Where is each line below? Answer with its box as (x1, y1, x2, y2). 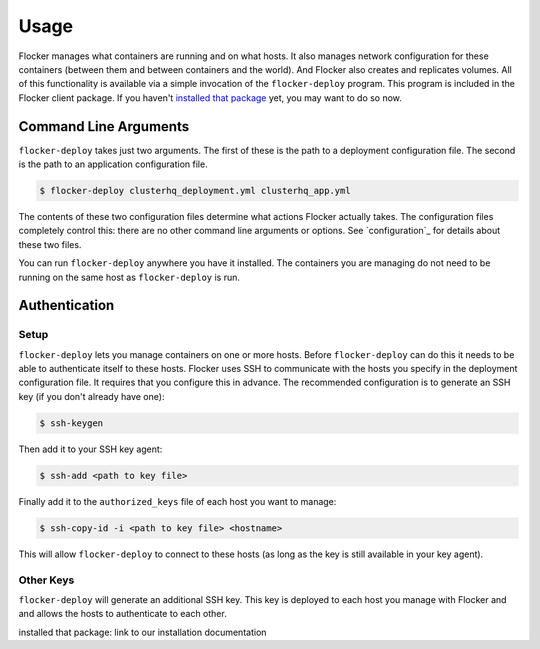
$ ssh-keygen (39, 417, 104, 429)
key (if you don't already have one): (18, 390, 165, 402)
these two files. (18, 238, 82, 250)
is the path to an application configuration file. (18, 158, 209, 170)
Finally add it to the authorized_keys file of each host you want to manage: (18, 495, 337, 507)
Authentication (18, 297, 115, 314)
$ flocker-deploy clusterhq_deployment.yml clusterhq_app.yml (39, 185, 351, 196)
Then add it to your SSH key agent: (18, 443, 163, 455)
